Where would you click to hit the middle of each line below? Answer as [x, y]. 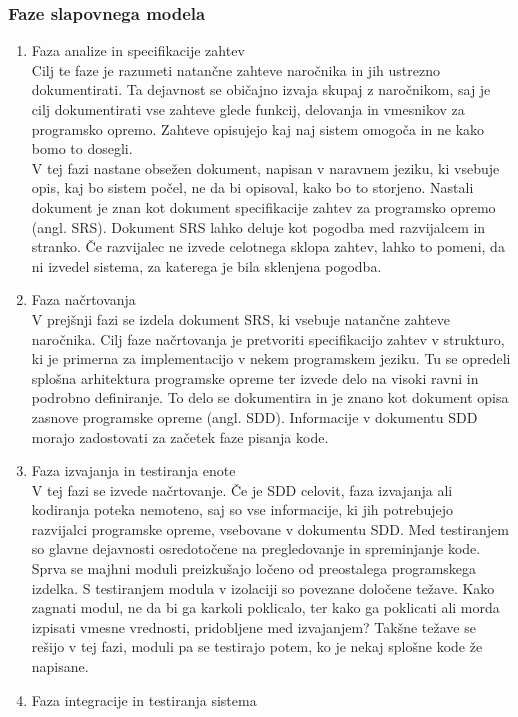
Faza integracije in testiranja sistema [144, 699]
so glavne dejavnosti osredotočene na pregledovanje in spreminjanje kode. [256, 548]
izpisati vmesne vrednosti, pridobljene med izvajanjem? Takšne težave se [253, 626]
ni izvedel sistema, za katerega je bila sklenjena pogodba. [206, 265]
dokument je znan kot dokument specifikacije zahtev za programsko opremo [263, 206]
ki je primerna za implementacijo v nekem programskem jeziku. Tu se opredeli [271, 358]
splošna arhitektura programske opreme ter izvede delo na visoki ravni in [255, 377]
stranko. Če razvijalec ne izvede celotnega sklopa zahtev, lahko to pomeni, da [268, 246]
